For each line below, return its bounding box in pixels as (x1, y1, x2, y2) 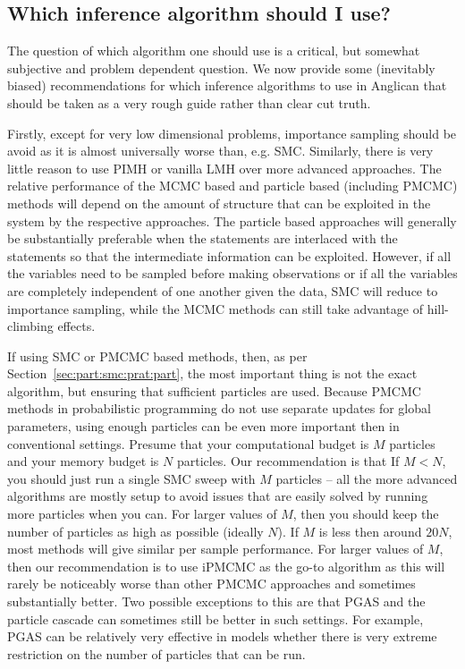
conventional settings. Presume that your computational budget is (7, 434, 369, 453)
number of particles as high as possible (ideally (7, 521, 264, 540)
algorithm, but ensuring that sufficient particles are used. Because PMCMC (7, 381, 421, 400)
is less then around (318, 521, 422, 540)
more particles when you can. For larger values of (7, 504, 277, 523)
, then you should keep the (292, 504, 439, 523)
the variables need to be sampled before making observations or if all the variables (7, 264, 458, 283)
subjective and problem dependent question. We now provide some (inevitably (7, 58, 435, 77)
